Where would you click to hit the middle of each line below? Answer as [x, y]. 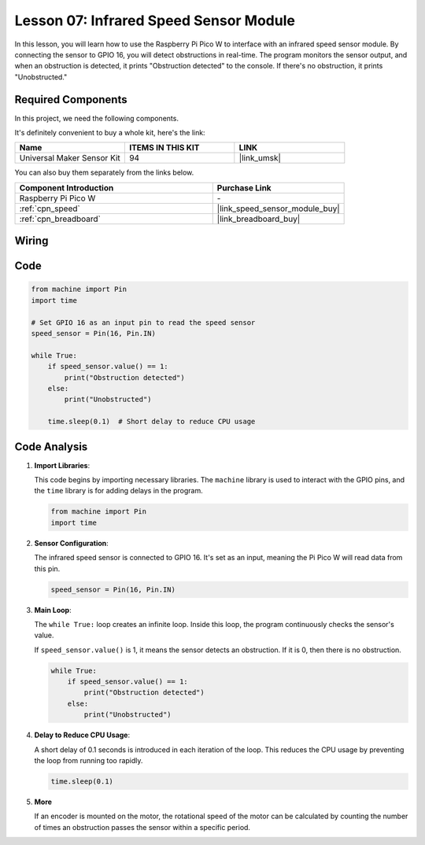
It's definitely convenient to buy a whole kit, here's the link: [110, 133]
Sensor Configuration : [72, 543]
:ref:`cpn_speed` [50, 208]
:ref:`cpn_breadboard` [60, 219]
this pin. [47, 568]
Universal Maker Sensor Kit [70, 158]
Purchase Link [244, 187]
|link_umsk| [260, 158]
